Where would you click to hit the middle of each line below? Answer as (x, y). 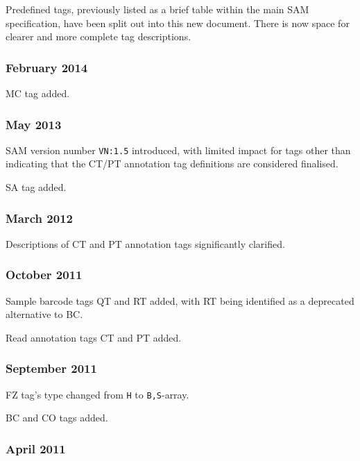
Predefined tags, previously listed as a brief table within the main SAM (157, 9)
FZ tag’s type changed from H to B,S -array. (97, 394)
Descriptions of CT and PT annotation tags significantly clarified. (145, 243)
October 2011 (44, 275)
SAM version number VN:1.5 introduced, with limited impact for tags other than (178, 150)
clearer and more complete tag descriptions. (98, 36)
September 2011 (51, 368)
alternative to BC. (44, 314)
